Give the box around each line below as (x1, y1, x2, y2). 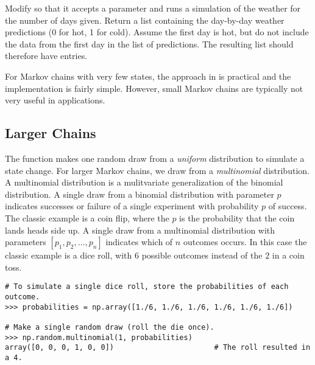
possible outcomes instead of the (141, 249, 263, 262)
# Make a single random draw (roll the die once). (5, 322, 214, 332)
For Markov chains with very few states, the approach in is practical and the (5, 69, 291, 82)
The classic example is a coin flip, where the (5, 211, 169, 224)
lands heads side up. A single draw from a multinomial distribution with (5, 223, 275, 236)
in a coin (272, 249, 305, 262)
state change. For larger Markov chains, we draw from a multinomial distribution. (5, 164, 310, 176)
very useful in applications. (5, 94, 105, 106)
